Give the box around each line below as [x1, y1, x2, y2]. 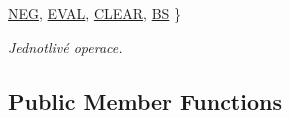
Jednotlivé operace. [8, 36, 123, 57]
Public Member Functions [8, 85, 282, 116]
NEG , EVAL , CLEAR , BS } [8, 3, 182, 23]
